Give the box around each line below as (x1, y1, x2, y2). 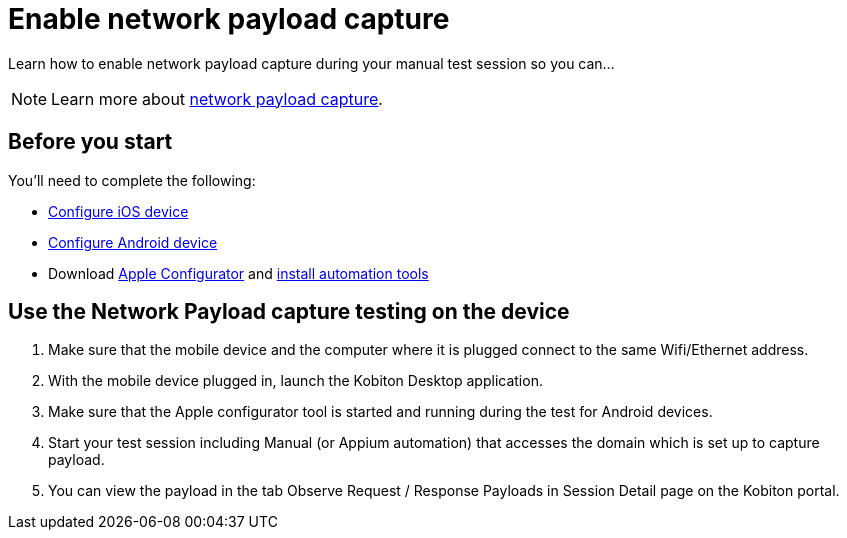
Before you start (8, 129, 173, 155)
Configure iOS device (48, 202, 189, 220)
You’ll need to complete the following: (8, 171, 256, 189)
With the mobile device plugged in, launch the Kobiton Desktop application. (48, 372, 543, 390)
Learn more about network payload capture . (51, 88, 383, 109)
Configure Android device (48, 233, 218, 251)
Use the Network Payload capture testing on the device (8, 299, 570, 325)
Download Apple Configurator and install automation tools (48, 264, 429, 282)
